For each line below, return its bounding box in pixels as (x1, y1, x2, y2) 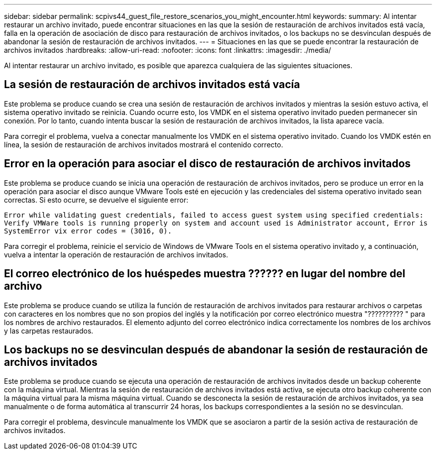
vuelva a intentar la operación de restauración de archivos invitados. (4, 250, 228, 259)
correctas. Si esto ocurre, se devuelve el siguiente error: (4, 195, 189, 204)
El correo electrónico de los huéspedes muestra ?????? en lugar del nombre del (4, 267, 406, 280)
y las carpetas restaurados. (4, 326, 94, 335)
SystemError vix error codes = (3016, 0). (4, 227, 172, 235)
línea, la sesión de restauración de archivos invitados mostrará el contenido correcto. (4, 140, 283, 149)
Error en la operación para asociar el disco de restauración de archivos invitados (4, 157, 411, 170)
